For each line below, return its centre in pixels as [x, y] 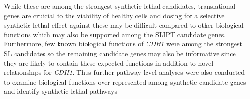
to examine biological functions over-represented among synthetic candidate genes [125, 81]
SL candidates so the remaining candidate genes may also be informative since [120, 53]
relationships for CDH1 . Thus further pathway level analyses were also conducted [125, 72]
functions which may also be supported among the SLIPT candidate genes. [115, 34]
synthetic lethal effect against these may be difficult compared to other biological [124, 25]
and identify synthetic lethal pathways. [61, 91]
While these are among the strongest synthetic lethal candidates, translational [120, 6]
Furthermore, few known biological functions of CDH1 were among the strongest [123, 44]
